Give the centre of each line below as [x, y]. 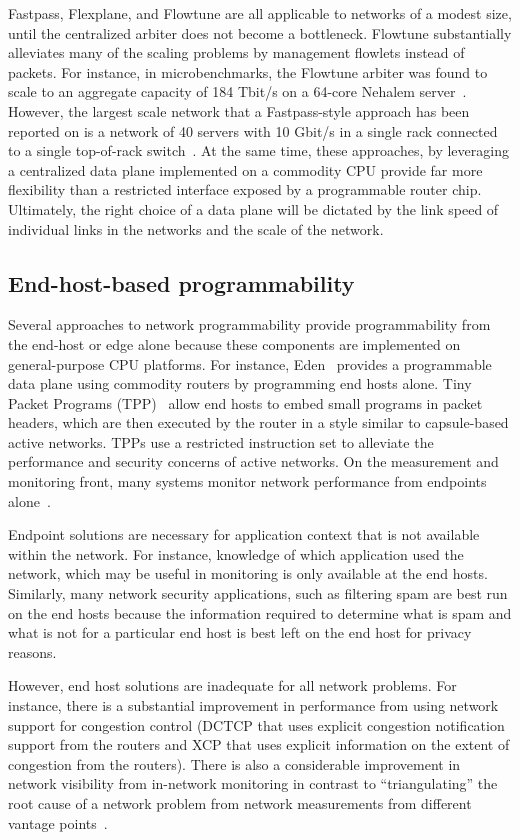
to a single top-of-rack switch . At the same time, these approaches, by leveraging [258, 150]
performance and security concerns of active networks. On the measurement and [253, 461]
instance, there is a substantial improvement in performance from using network [253, 705]
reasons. [32, 651]
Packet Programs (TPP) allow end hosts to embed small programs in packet [245, 402]
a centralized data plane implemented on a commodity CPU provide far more [245, 169]
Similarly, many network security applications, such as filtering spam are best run [258, 593]
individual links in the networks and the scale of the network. [196, 228]
